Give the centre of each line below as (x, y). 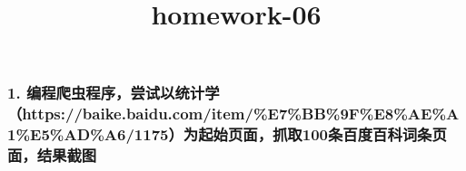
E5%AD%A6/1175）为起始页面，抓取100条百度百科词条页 (238, 134)
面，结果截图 (52, 155)
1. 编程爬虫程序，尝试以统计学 (114, 93)
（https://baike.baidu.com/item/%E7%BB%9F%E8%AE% (227, 114)
